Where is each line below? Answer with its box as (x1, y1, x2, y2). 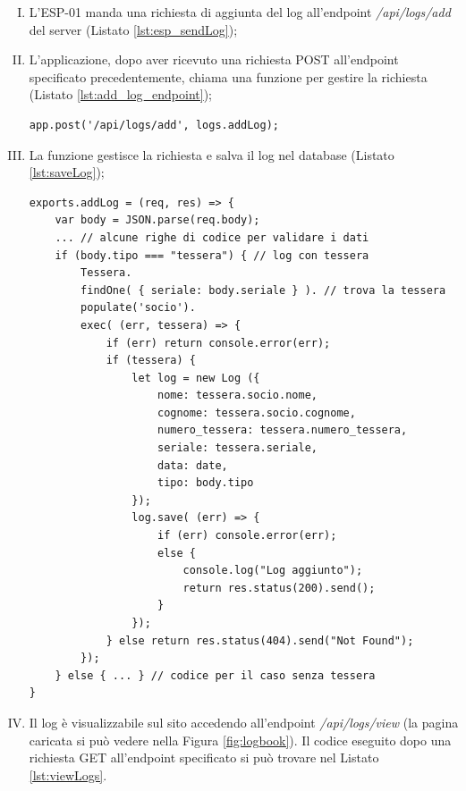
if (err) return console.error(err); (106, 336, 331, 349)
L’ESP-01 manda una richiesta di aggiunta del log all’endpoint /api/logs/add (29, 3, 451, 21)
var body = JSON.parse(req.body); (55, 214, 260, 227)
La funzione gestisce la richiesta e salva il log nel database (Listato (29, 145, 394, 164)
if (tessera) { (106, 354, 196, 367)
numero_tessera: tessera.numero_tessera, (157, 424, 408, 437)
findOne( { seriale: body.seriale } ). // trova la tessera (80, 283, 446, 297)
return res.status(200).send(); (182, 581, 376, 594)
